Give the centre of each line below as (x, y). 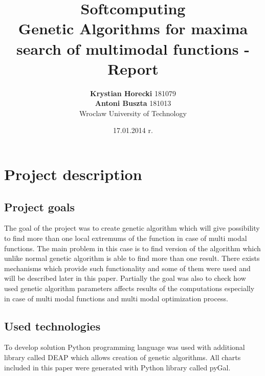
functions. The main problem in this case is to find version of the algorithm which (132, 248)
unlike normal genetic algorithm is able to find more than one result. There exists (132, 258)
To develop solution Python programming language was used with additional (125, 347)
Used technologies (52, 326)
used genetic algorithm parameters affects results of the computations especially (129, 288)
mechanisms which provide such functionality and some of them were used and (127, 268)
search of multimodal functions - (133, 48)
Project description (73, 174)
